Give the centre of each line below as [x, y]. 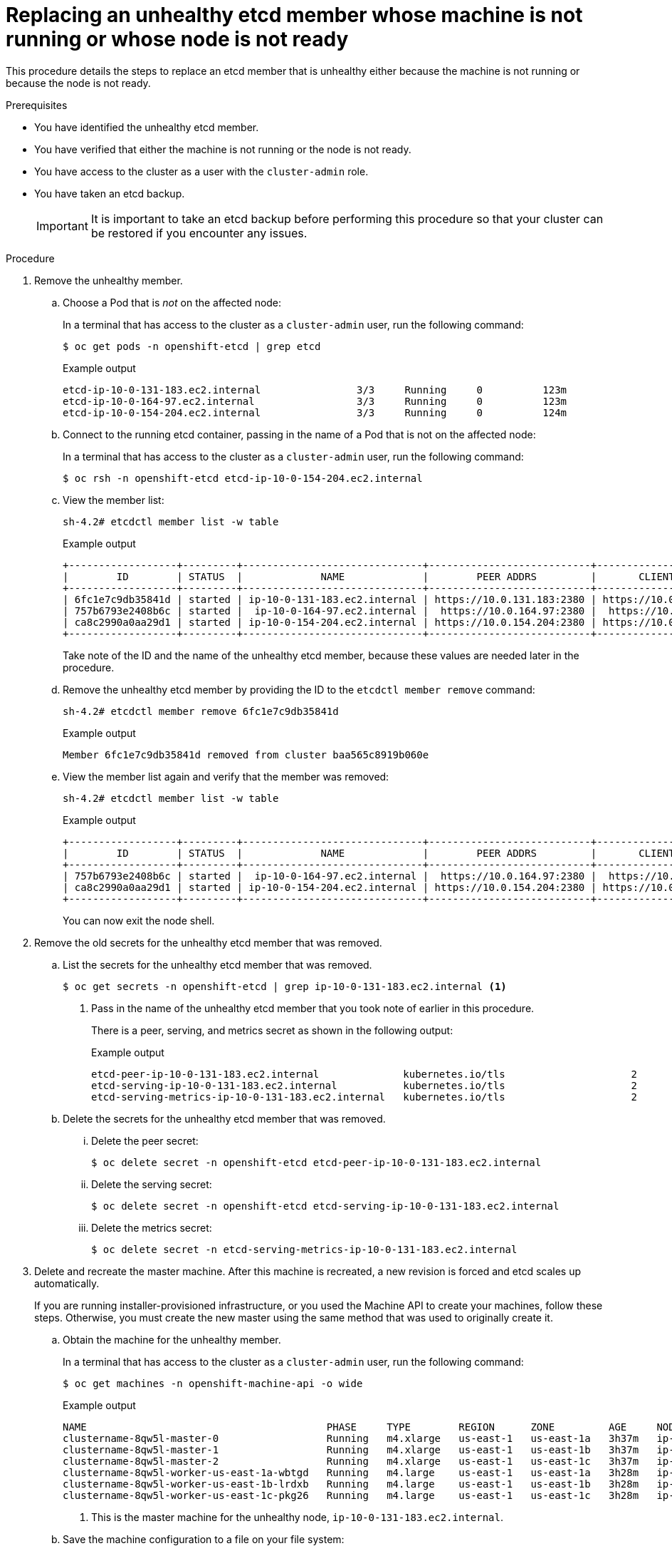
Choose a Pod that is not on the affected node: [172, 302]
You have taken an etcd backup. [110, 193]
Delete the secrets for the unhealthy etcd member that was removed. [224, 1118]
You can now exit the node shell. [139, 920]
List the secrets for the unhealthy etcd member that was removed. [217, 964]
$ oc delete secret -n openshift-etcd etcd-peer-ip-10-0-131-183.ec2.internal [316, 1162]
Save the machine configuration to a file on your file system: [204, 1539]
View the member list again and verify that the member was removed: [226, 776]
